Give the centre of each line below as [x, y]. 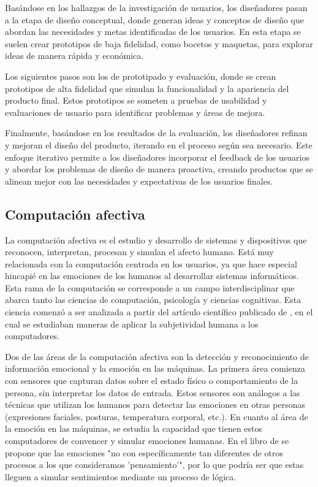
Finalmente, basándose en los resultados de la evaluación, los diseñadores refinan [156, 133]
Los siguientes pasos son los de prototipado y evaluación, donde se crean [141, 76]
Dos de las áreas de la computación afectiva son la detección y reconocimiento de [157, 356]
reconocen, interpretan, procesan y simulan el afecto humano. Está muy [139, 252]
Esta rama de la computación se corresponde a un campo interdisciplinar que [150, 287]
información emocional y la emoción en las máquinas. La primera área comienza [155, 368]
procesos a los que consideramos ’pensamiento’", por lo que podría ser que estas [154, 465]
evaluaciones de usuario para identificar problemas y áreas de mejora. [135, 112]
